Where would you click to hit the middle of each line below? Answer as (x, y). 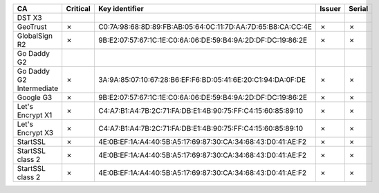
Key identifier (121, 9)
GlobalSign (35, 36)
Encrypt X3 (35, 133)
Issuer (330, 9)
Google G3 (35, 98)
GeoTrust (32, 27)
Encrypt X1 (35, 115)
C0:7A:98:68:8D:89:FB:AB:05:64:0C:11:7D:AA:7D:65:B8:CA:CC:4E (205, 27)
